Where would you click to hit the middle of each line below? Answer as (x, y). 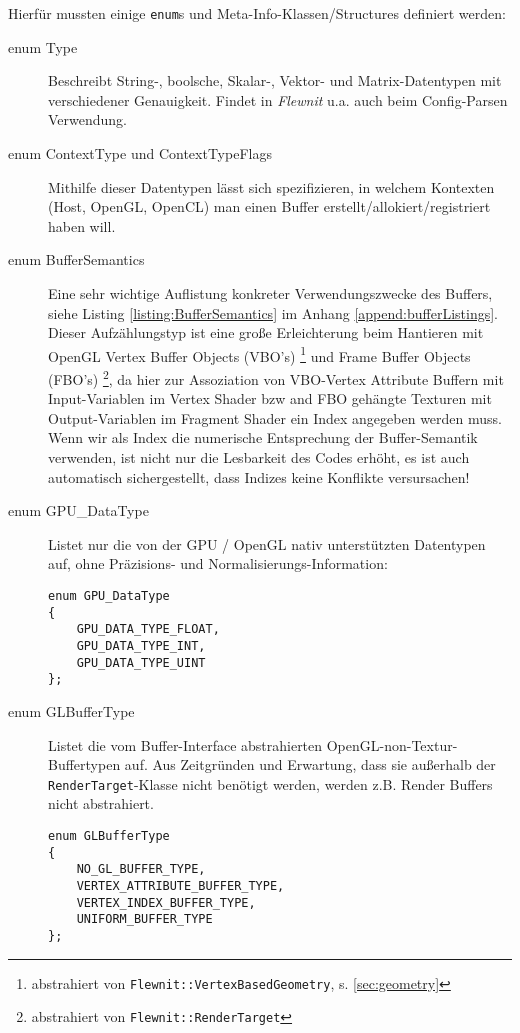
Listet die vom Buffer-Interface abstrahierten (185, 744)
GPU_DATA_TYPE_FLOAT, (148, 629)
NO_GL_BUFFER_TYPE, (141, 869)
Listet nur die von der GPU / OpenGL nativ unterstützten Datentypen (267, 543)
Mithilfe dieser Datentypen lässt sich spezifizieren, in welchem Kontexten (271, 186)
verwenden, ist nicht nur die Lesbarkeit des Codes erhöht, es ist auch (259, 457)
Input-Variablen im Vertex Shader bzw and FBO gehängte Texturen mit (270, 398)
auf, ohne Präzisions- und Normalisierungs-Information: (218, 563)
